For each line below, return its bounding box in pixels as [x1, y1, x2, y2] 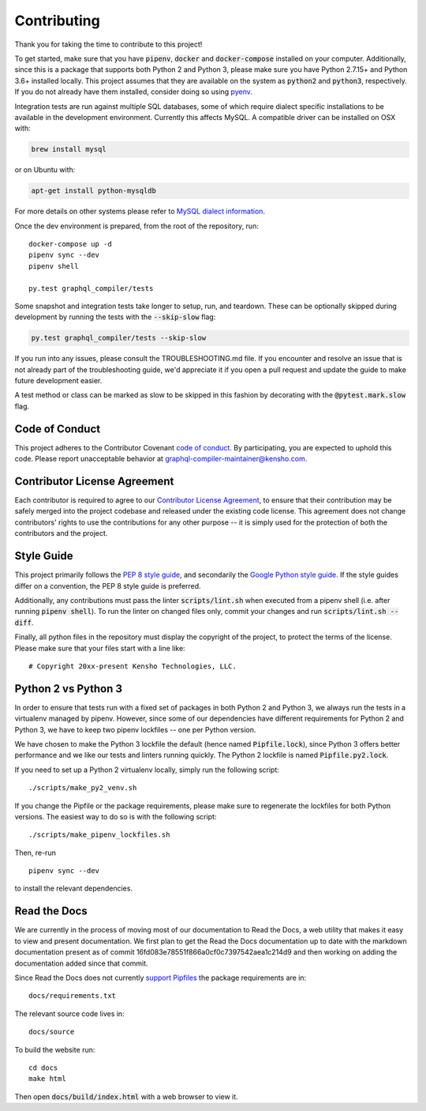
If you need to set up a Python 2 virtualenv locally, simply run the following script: [14, 765, 280, 774]
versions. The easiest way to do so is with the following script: [14, 812, 217, 821]
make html [28, 1075, 66, 1083]
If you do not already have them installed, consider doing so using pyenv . [14, 87, 252, 96]
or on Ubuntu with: [14, 165, 76, 175]
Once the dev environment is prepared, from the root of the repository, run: [14, 221, 260, 231]
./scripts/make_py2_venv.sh [28, 783, 137, 793]
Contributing [14, 12, 100, 29]
